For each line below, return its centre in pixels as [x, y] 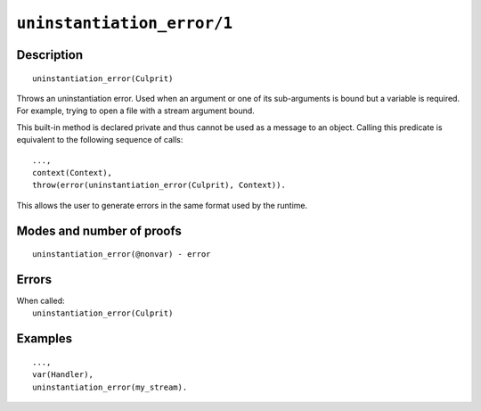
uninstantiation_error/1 [125, 23]
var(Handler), [63, 375]
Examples [45, 339]
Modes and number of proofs [99, 230]
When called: [41, 300]
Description [50, 55]
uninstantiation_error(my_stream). [110, 387]
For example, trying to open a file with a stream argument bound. [136, 111]
